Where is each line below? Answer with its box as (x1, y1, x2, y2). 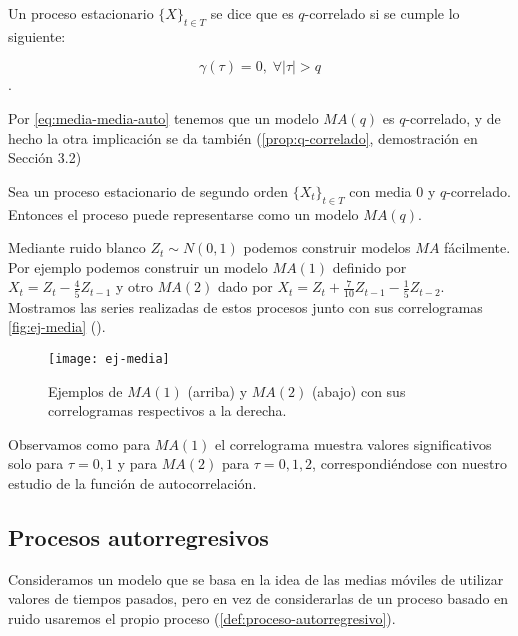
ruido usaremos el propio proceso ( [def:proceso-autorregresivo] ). (8, 607, 396, 628)
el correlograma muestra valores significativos (215, 433, 492, 454)
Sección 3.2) (8, 147, 82, 168)
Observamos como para (8, 433, 151, 454)
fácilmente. (444, 237, 511, 258)
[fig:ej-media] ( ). (8, 316, 106, 337)
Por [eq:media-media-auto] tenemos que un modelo (8, 107, 319, 128)
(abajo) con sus (311, 380, 406, 401)
